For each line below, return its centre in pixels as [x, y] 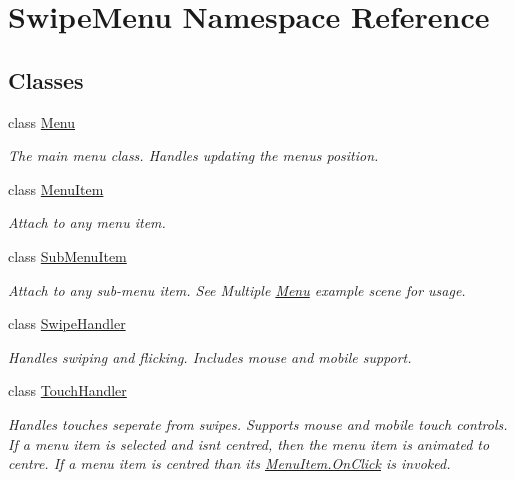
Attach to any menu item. [87, 222]
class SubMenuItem [67, 255]
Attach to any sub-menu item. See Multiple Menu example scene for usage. [237, 289]
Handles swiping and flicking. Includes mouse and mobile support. [210, 356]
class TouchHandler [67, 390]
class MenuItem [56, 188]
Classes [46, 79]
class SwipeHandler [67, 323]
